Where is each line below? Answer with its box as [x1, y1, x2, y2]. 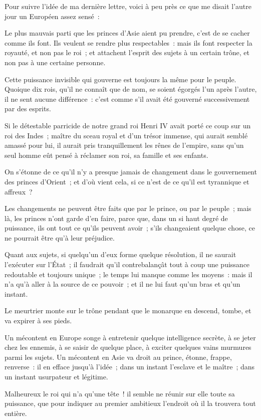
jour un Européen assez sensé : [5, 11, 100, 21]
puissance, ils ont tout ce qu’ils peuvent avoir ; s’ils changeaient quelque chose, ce [5, 223, 255, 233]
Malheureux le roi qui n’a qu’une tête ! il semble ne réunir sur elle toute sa [5, 388, 235, 398]
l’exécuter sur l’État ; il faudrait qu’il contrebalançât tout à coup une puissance [5, 259, 250, 270]
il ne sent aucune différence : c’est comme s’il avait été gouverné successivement [5, 93, 250, 104]
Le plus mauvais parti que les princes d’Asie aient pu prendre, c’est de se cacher [5, 28, 250, 38]
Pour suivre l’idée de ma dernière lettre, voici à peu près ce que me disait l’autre [5, 1, 251, 11]
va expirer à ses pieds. [5, 315, 72, 326]
